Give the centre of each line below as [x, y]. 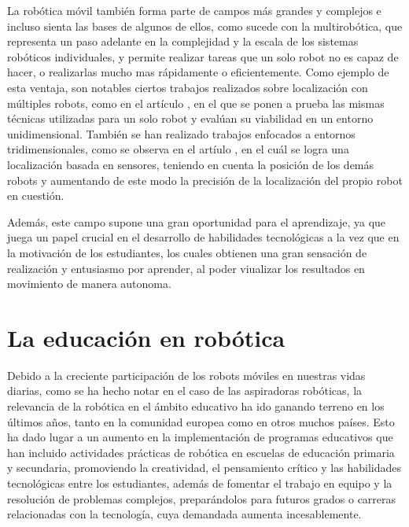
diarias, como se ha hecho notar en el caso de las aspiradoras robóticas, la [185, 391]
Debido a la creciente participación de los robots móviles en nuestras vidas [186, 375]
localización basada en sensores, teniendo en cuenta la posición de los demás [191, 164]
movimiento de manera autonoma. [89, 284]
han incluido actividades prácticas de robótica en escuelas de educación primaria [201, 452]
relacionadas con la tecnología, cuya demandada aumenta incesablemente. [184, 514]
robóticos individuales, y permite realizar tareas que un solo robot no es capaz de [203, 56]
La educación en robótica [146, 337]
